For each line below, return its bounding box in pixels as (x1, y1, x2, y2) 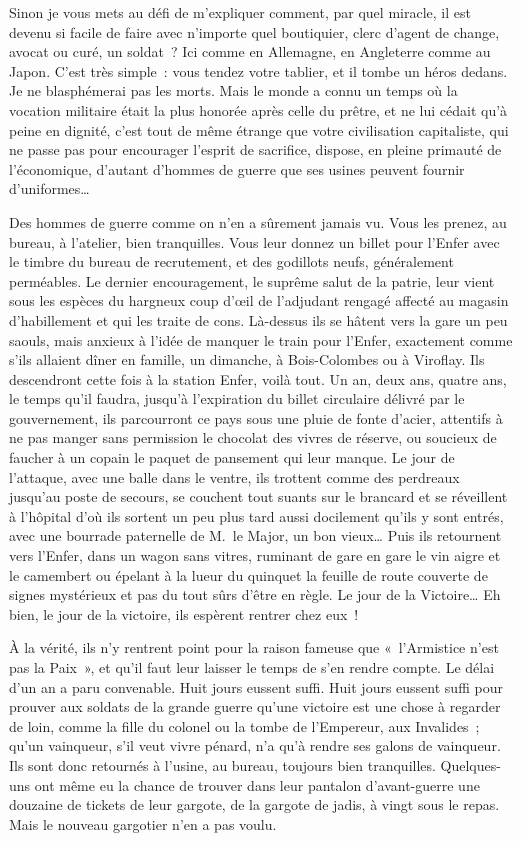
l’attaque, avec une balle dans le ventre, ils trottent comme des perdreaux (9, 466, 460, 487)
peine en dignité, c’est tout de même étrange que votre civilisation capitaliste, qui (9, 119, 509, 140)
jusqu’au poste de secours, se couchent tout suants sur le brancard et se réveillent (9, 486, 508, 507)
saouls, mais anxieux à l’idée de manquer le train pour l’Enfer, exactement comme (9, 329, 513, 350)
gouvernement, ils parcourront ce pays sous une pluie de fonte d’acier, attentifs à (9, 407, 503, 428)
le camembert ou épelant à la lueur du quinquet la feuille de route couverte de (9, 564, 488, 585)
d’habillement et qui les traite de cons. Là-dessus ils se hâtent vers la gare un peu (9, 309, 508, 330)
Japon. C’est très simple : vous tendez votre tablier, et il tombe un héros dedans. (9, 60, 508, 81)
